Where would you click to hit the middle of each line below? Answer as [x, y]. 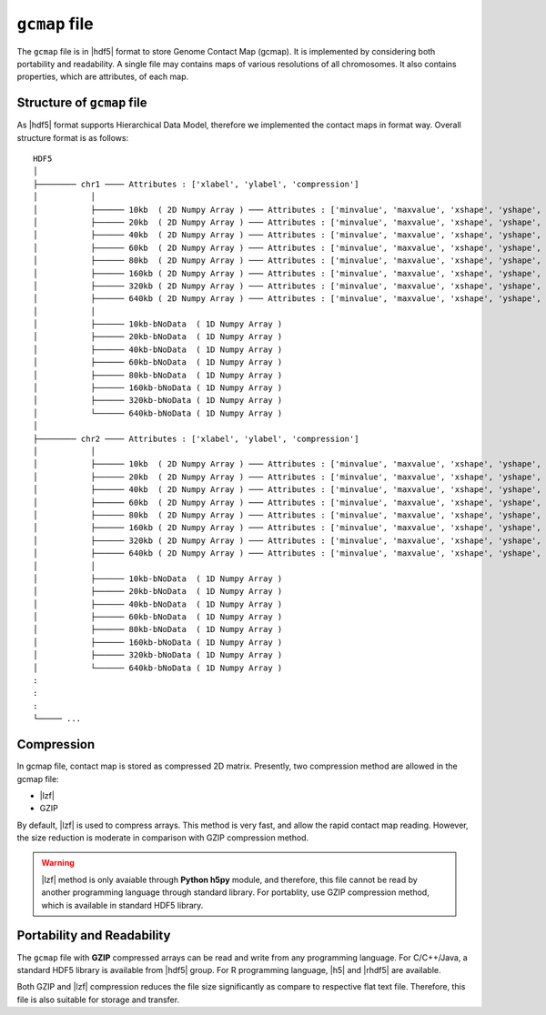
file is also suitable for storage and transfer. [98, 1000]
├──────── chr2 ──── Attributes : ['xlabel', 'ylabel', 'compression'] [196, 438]
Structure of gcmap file [82, 103]
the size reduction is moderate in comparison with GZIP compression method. [163, 838]
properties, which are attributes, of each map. [103, 76]
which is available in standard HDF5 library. [122, 905]
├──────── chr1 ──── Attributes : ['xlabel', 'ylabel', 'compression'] [196, 184]
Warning [58, 863]
